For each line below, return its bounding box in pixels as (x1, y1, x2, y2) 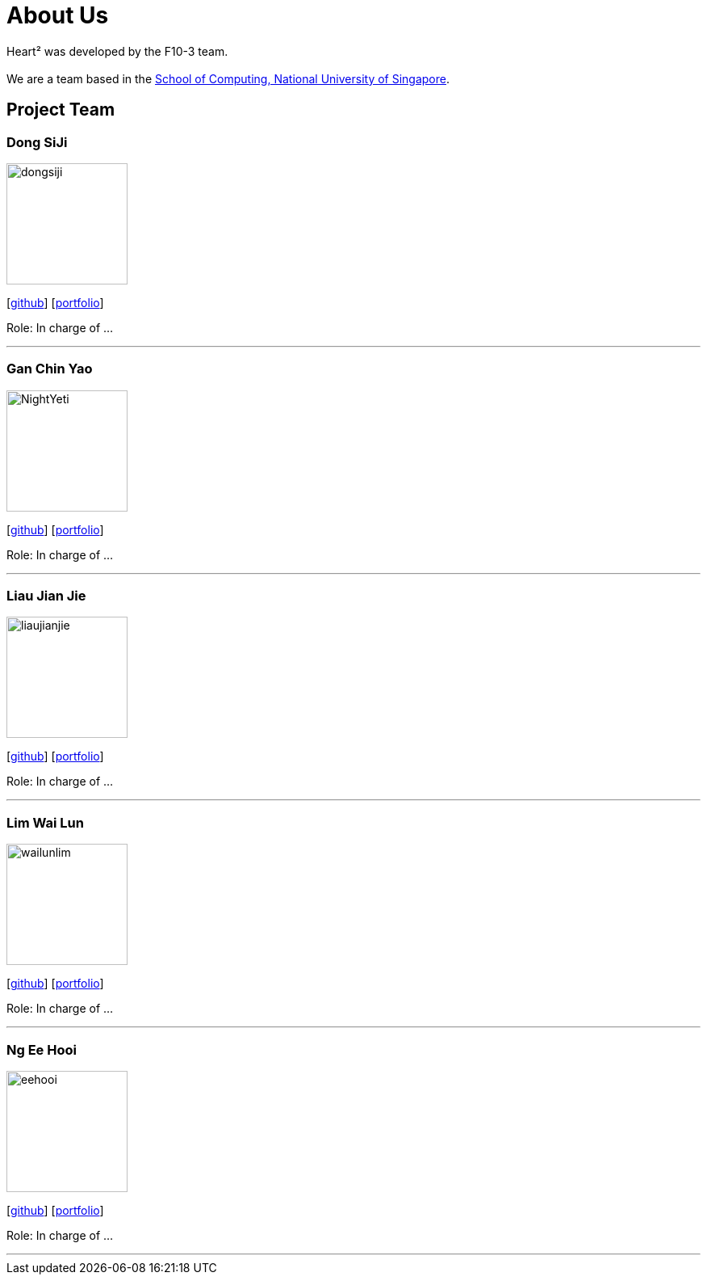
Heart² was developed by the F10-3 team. (6, 44, 228, 58)
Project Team (6, 99, 115, 120)
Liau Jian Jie (6, 588, 86, 605)
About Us (6, 2, 109, 29)
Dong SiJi (6, 133, 68, 150)
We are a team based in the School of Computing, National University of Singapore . (6, 71, 450, 86)
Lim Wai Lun (6, 814, 84, 831)
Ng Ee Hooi (6, 1041, 77, 1058)
